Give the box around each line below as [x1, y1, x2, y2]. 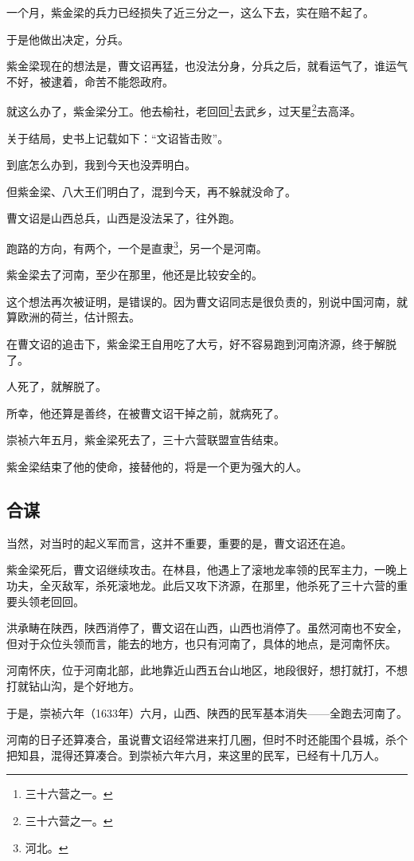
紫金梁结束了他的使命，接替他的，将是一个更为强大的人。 [6, 458, 307, 474]
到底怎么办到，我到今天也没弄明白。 [6, 156, 196, 173]
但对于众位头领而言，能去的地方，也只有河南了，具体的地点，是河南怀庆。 [6, 635, 396, 651]
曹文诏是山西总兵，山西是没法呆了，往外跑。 [6, 210, 240, 226]
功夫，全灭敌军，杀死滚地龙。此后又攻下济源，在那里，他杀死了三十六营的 [6, 576, 396, 593]
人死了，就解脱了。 [6, 378, 107, 395]
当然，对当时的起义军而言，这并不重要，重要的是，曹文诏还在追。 [6, 534, 352, 551]
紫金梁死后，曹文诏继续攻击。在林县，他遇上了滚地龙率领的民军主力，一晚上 [6, 561, 408, 578]
